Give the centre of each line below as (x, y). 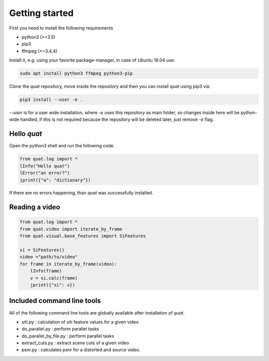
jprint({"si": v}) (53, 285)
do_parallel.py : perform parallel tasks (60, 329)
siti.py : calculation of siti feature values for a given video (80, 322)
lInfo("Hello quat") (45, 166)
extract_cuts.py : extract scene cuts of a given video (75, 343)
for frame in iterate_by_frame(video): (68, 264)
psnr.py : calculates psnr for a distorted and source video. (81, 350)
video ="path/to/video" (49, 257)
